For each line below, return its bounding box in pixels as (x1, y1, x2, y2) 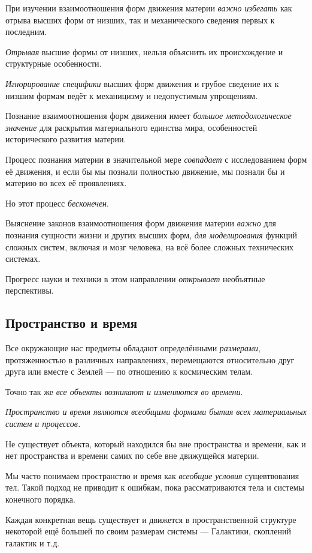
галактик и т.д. (5, 536, 60, 549)
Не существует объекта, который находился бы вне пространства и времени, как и (5, 437, 306, 450)
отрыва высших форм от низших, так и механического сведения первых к (5, 13, 275, 26)
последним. (5, 25, 47, 38)
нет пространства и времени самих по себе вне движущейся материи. (5, 449, 259, 462)
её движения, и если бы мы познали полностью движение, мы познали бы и (5, 165, 285, 177)
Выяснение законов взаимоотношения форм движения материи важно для (5, 217, 276, 229)
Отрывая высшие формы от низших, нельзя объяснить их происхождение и (5, 45, 283, 58)
